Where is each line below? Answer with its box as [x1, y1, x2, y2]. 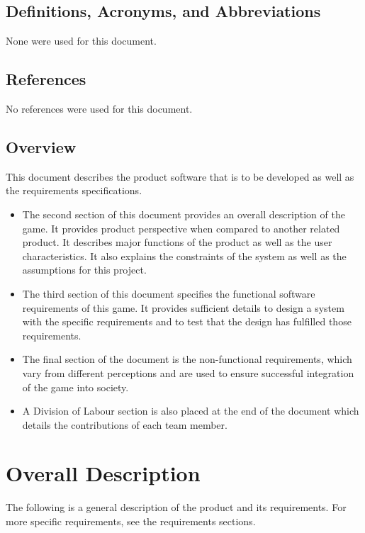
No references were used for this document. [6, 101, 193, 116]
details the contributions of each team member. [22, 417, 228, 432]
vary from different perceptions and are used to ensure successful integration [22, 365, 354, 380]
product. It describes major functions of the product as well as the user [22, 235, 332, 249]
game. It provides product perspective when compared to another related [22, 220, 340, 235]
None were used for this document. [6, 33, 157, 48]
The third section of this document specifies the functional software [22, 286, 315, 301]
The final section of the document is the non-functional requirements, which [22, 352, 352, 366]
